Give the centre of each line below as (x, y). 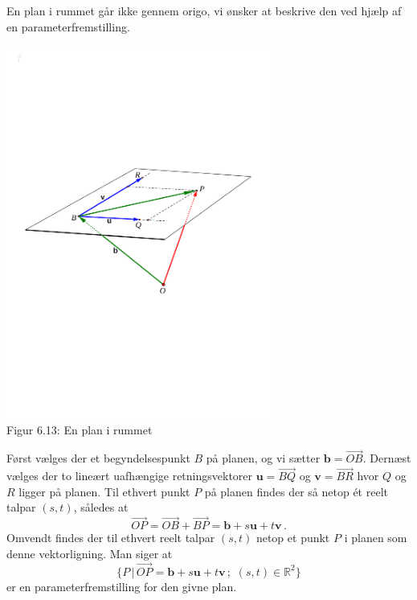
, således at (101, 507)
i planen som (376, 538)
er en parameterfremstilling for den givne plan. (122, 586)
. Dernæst (387, 458)
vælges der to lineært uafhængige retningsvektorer (130, 476)
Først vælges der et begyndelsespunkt (98, 458)
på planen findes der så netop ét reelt (296, 491)
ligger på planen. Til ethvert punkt (104, 491)
